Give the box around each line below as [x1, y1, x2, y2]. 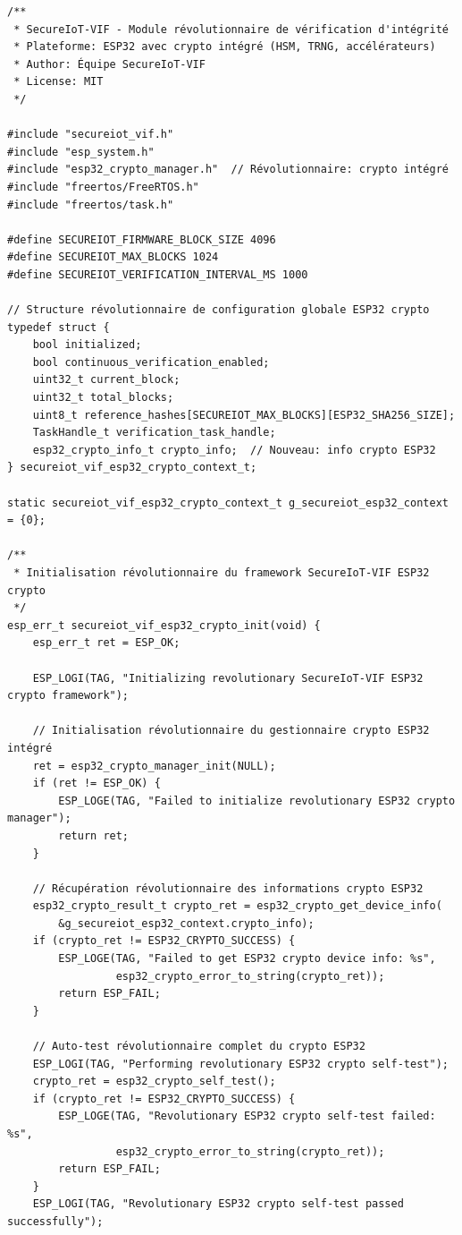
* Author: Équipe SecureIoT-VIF [13, 57, 206, 71]
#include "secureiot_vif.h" [7, 128, 174, 141]
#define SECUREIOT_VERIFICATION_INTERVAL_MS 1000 [7, 268, 308, 281]
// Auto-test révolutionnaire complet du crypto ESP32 [32, 1040, 365, 1053]
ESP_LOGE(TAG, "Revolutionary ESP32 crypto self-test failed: [58, 1110, 436, 1123]
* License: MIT [13, 75, 104, 89]
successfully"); [7, 1214, 104, 1228]
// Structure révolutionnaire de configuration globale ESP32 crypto [7, 303, 430, 317]
